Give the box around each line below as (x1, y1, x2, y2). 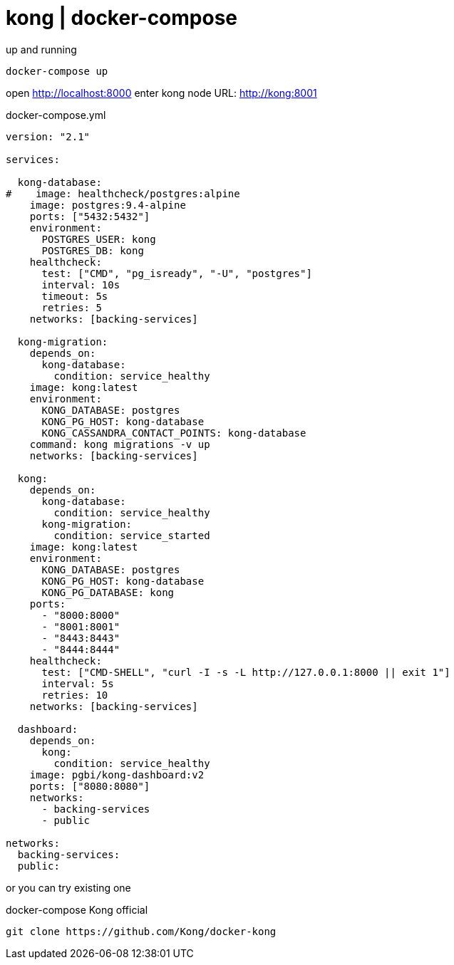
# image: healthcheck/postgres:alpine (6, 187, 240, 199)
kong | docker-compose (6, 6, 238, 30)
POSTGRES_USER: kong (41, 233, 156, 245)
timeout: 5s (41, 290, 108, 302)
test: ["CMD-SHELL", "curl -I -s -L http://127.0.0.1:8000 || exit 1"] (41, 666, 450, 678)
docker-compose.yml (6, 108, 106, 121)
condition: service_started (53, 529, 210, 541)
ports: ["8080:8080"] (29, 780, 150, 792)
